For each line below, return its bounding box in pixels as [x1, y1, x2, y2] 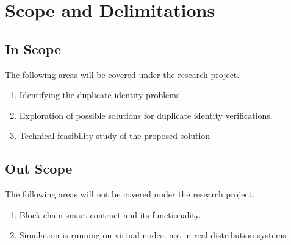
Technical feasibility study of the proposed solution [19, 129, 210, 142]
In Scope [5, 39, 62, 58]
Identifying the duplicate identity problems [19, 88, 180, 101]
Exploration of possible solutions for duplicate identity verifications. [19, 108, 273, 121]
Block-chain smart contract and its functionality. [19, 208, 201, 221]
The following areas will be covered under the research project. [5, 68, 240, 80]
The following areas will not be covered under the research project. [5, 188, 255, 201]
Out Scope [5, 159, 73, 178]
